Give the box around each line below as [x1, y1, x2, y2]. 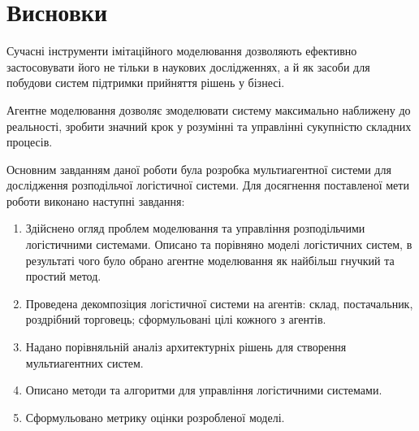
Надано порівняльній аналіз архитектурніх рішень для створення [25, 338, 347, 355]
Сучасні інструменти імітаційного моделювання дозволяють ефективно [6, 42, 357, 59]
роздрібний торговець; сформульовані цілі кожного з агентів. [25, 311, 326, 328]
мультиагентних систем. [25, 354, 144, 371]
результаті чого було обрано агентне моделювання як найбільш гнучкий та [25, 251, 395, 268]
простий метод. [25, 268, 102, 285]
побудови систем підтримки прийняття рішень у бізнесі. [6, 74, 285, 91]
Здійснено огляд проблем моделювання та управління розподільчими [25, 220, 365, 237]
